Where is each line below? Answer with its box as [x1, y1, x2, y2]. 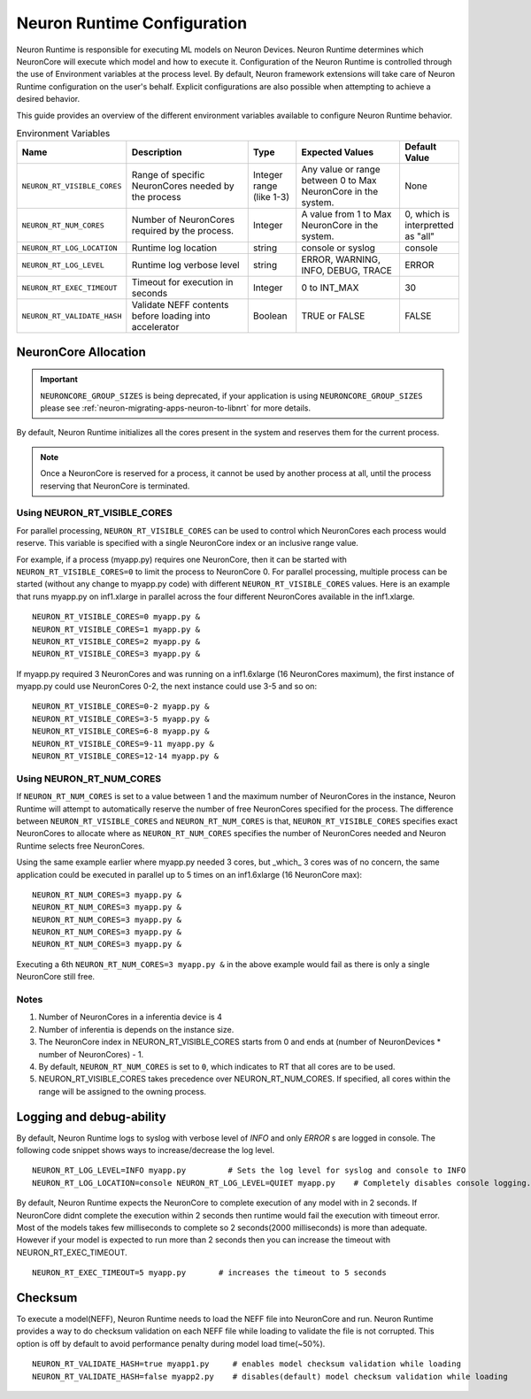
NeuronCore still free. [16, 972, 96, 982]
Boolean [252, 310, 288, 322]
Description [131, 146, 182, 158]
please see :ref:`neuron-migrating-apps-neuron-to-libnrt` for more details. [40, 403, 312, 413]
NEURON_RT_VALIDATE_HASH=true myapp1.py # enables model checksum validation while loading [32, 1359, 462, 1369]
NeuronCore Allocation [16, 344, 146, 359]
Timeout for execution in [131, 276, 234, 288]
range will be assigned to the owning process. [38, 1086, 207, 1096]
